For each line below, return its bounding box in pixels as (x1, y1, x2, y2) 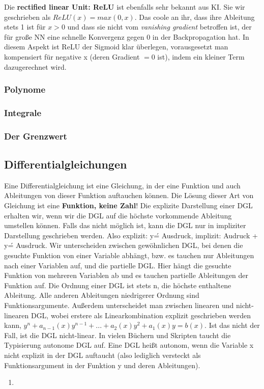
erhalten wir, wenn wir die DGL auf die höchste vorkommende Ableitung (4, 210, 232, 220)
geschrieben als (4, 11, 51, 22)
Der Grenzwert (4, 129, 67, 142)
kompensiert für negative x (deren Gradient (4, 51, 140, 62)
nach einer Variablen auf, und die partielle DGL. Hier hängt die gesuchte (4, 260, 231, 270)
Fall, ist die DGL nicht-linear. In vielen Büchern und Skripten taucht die (4, 329, 231, 340)
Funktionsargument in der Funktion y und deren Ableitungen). (4, 359, 200, 370)
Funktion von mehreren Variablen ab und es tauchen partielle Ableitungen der (4, 270, 249, 281)
